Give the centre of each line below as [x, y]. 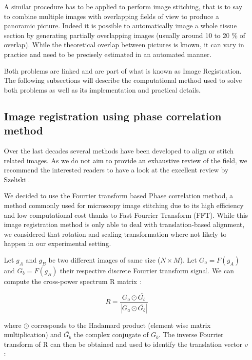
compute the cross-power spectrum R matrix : [73, 281]
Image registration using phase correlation [113, 116]
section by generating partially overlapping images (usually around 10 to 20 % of [125, 35]
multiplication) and [33, 334]
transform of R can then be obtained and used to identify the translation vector [123, 344]
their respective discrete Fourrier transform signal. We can [147, 270]
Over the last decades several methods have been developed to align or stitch [119, 150]
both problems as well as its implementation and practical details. [102, 89]
